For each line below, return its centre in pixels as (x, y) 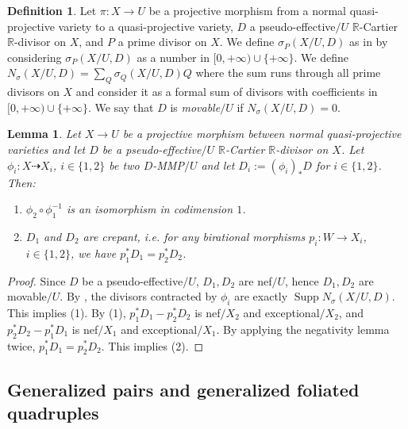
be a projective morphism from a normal (247, 10)
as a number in (173, 57)
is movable (195, 107)
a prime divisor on (162, 42)
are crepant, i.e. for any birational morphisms (194, 236)
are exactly (261, 296)
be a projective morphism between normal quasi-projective (262, 134)
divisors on (33, 92)
